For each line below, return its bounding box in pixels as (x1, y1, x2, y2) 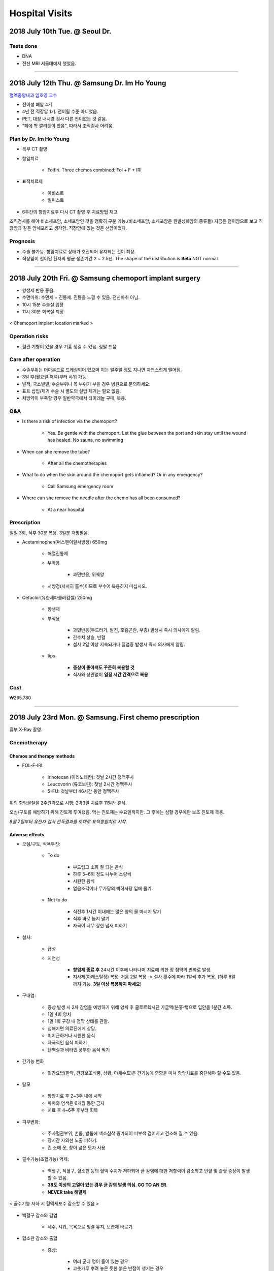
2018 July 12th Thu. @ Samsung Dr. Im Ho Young (9, 79, 166, 87)
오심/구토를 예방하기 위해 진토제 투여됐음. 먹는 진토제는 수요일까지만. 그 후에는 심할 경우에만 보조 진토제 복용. (9, 809, 225, 815)
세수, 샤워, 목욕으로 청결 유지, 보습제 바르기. (47, 1223, 134, 1230)
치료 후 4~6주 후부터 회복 (47, 1107, 98, 1113)
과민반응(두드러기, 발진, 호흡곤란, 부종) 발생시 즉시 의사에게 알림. (73, 627, 200, 633)
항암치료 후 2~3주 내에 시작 (47, 1093, 102, 1099)
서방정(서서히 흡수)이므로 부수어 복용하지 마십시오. (47, 583, 147, 589)
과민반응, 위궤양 (73, 571, 105, 578)
